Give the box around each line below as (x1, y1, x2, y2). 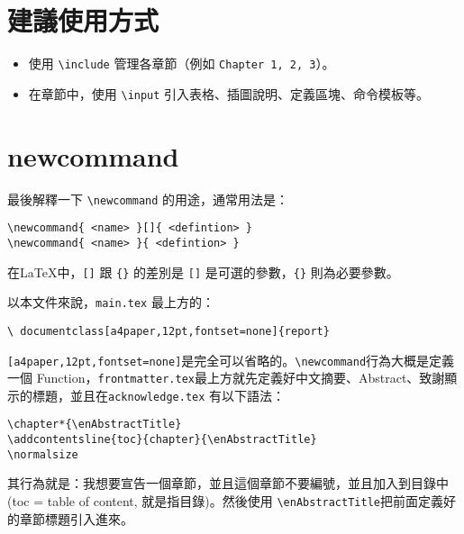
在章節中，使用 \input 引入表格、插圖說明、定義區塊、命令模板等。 (28, 84, 430, 103)
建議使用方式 (7, 2, 159, 39)
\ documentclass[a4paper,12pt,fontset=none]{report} (7, 324, 330, 338)
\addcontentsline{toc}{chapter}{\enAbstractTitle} (7, 433, 317, 447)
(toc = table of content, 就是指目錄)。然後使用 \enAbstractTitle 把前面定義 (7, 492, 443, 511)
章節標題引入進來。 (19, 509, 133, 528)
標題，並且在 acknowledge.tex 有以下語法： (32, 385, 286, 404)
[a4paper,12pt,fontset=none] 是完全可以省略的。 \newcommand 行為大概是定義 (7, 350, 455, 369)
